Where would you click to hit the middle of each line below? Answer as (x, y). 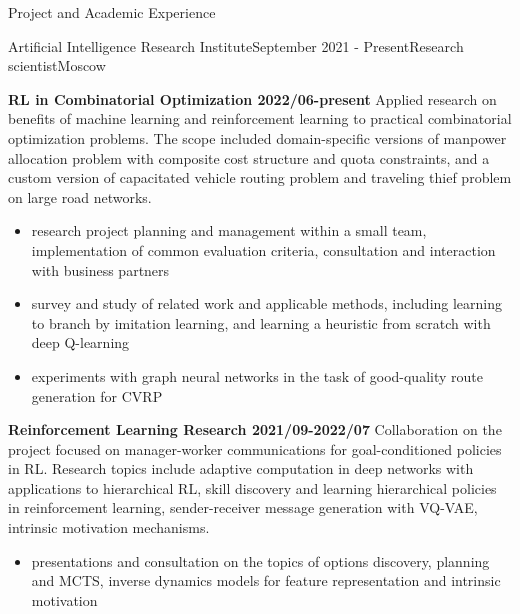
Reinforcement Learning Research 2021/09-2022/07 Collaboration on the (255, 429)
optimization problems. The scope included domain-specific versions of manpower (257, 137)
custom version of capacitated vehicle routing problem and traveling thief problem (260, 177)
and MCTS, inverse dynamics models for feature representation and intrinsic (266, 580)
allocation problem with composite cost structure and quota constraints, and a (249, 157)
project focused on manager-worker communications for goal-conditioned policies (255, 448)
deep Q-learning (80, 342)
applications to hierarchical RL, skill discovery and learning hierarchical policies (252, 487)
